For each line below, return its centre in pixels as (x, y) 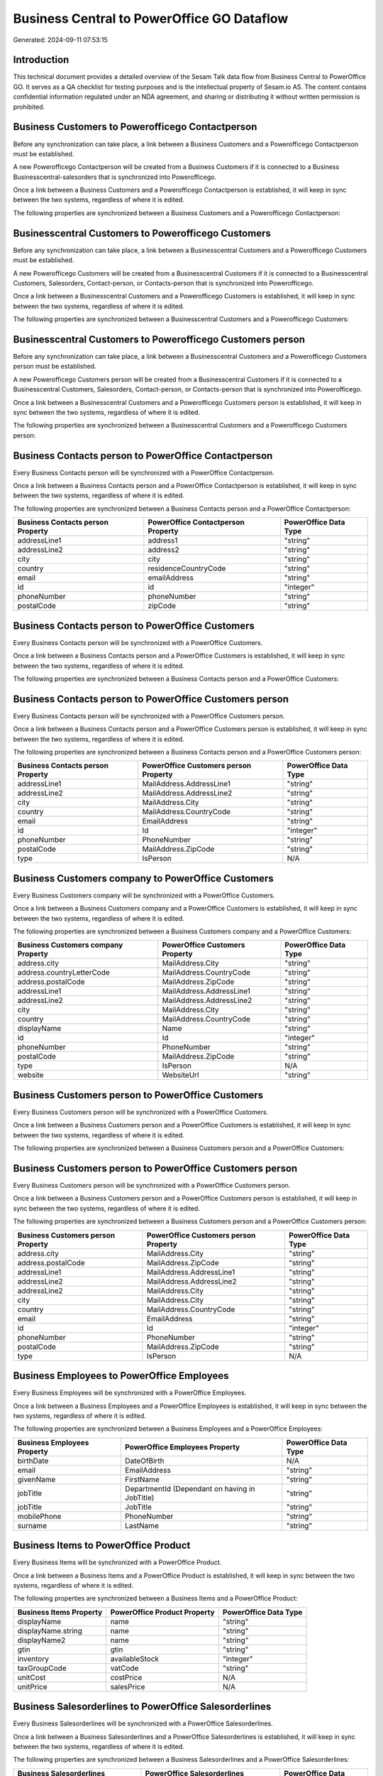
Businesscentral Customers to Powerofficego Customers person (159, 339)
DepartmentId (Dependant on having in (190, 1488)
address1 (163, 541)
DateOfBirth (145, 1461)
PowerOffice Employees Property (183, 1447)
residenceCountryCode (187, 568)
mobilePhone (39, 1516)
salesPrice (128, 1686)
